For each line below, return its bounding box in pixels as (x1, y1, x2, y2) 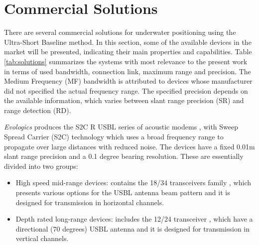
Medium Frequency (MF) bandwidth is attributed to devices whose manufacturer (4, 76, 253, 86)
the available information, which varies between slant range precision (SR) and (4, 95, 244, 106)
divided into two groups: (4, 160, 78, 171)
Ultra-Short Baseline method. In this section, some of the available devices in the (4, 36, 252, 47)
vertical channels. (15, 233, 69, 244)
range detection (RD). (4, 105, 71, 115)
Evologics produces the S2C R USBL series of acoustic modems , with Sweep (4, 122, 239, 132)
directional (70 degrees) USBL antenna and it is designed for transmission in (15, 223, 250, 234)
